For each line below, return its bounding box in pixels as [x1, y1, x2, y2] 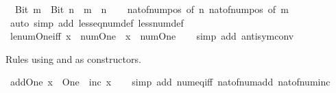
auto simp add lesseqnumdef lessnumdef [10, 15, 184, 29]
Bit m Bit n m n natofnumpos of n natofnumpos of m [14, 2, 289, 16]
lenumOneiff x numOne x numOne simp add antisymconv [10, 29, 294, 43]
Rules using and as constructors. [5, 51, 141, 66]
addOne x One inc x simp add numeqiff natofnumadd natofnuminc [10, 75, 331, 89]
